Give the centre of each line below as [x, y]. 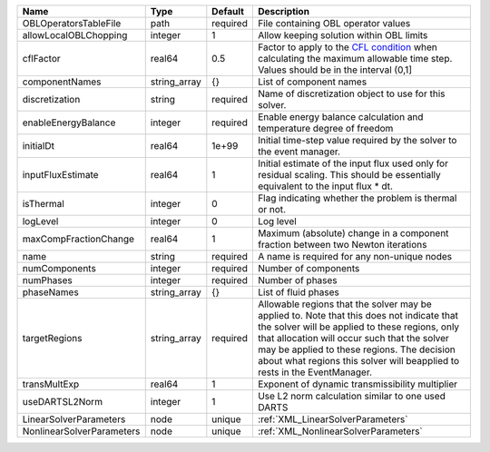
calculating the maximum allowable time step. [355, 59]
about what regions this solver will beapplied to [358, 361]
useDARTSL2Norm [63, 402]
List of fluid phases [298, 292]
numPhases [47, 280]
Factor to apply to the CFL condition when [347, 47]
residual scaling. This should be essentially [349, 175]
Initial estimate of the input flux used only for [353, 163]
